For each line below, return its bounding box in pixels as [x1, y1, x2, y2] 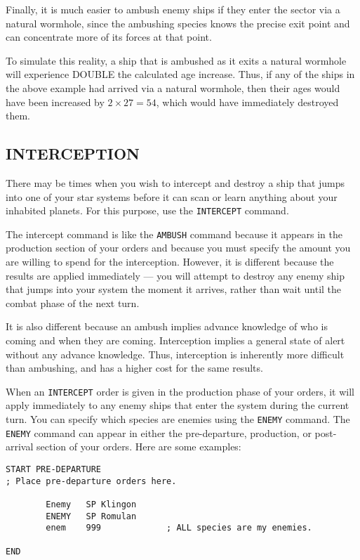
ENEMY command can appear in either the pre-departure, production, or [6, 425, 312, 440]
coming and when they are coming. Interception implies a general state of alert [6, 333, 345, 348]
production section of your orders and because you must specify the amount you [6, 240, 351, 255]
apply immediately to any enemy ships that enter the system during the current [6, 398, 349, 412]
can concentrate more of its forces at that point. [6, 30, 212, 44]
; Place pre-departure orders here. [6, 476, 177, 486]
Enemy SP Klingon [46, 499, 137, 509]
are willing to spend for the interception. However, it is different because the [6, 254, 334, 269]
